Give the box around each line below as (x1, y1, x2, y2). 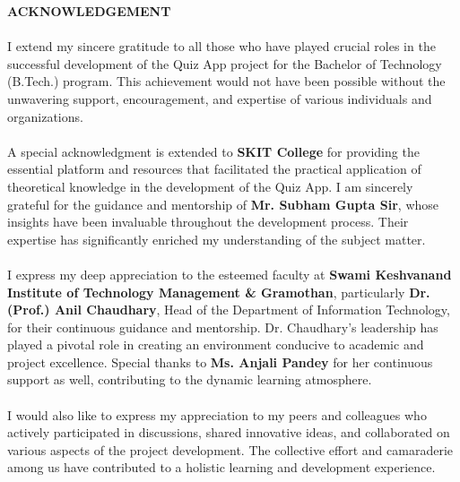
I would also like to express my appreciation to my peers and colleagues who (7, 405, 427, 424)
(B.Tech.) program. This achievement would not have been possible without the (7, 72, 446, 90)
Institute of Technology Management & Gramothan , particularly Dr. (7, 282, 430, 301)
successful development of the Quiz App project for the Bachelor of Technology (7, 54, 442, 73)
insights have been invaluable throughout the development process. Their (7, 212, 409, 231)
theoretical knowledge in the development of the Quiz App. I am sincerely (7, 176, 413, 195)
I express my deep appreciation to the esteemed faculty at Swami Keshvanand (7, 264, 452, 283)
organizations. (7, 107, 83, 125)
